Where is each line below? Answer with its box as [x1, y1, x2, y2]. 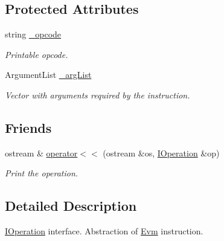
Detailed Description [5, 196, 137, 215]
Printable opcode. [5, 48, 68, 60]
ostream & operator [5, 146, 78, 159]
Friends [5, 118, 52, 137]
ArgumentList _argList [5, 68, 92, 81]
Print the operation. [5, 167, 78, 179]
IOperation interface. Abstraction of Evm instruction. [5, 225, 203, 237]
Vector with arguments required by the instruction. [5, 88, 190, 101]
